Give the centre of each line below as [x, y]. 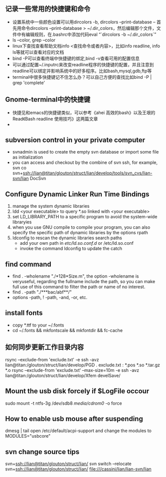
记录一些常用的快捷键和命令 [48, 9]
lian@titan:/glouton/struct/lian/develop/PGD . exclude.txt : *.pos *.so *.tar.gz [83, 365]
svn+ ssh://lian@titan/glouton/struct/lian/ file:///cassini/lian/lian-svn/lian [79, 469]
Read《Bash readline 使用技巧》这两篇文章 [55, 119]
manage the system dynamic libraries [51, 206]
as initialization [28, 157]
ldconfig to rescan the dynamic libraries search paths [67, 238]
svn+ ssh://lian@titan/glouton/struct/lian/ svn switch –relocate [69, 464]
